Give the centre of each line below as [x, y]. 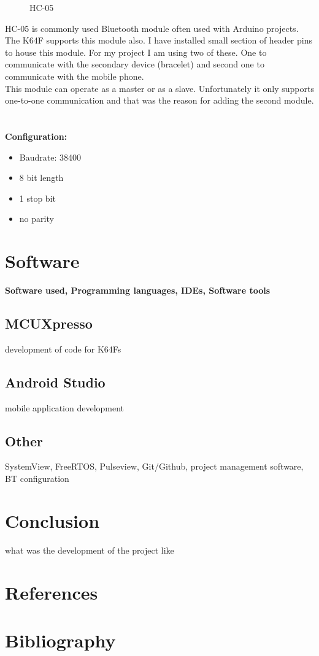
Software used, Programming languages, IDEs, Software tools [138, 290]
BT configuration [37, 479]
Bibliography [60, 640]
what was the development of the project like [90, 550]
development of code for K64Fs [63, 349]
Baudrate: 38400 [50, 157]
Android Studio [55, 382]
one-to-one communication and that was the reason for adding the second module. [159, 100]
